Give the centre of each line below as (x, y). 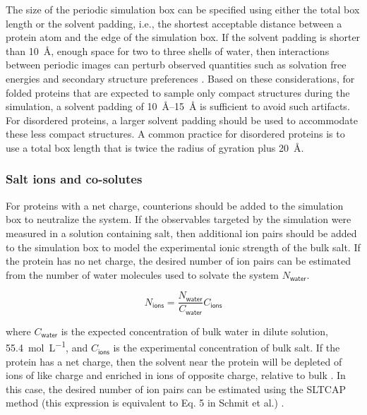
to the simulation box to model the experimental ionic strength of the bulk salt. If (183, 247)
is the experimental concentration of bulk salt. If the (227, 348)
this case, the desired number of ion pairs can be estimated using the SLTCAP (176, 389)
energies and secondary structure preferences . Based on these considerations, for (180, 78)
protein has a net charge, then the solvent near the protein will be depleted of (174, 361)
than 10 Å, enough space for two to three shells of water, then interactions (168, 50)
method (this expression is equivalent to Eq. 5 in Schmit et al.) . (145, 403)
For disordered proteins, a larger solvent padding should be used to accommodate (182, 120)
